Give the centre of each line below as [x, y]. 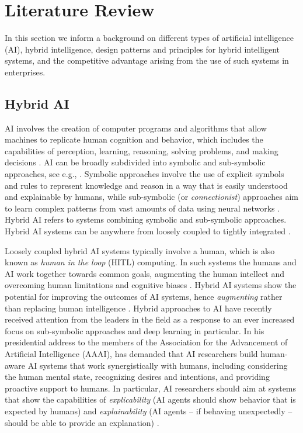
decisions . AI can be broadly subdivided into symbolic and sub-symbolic [135, 162]
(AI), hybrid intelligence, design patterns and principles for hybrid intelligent [142, 49]
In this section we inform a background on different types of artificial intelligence [149, 38]
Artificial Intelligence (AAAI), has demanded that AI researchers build [131, 353]
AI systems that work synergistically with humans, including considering [158, 365]
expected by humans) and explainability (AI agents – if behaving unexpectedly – [149, 411]
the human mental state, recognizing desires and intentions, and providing [137, 377]
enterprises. [25, 72]
